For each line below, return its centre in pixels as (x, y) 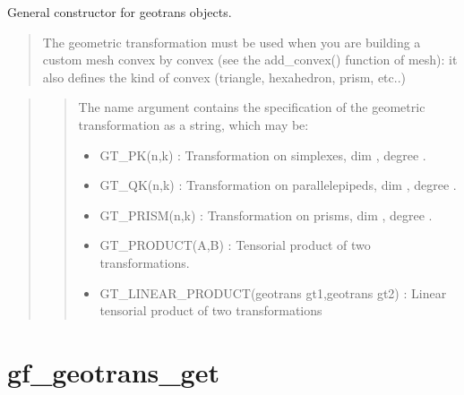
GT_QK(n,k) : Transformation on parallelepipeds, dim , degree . (278, 185)
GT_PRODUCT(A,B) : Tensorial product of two (235, 245)
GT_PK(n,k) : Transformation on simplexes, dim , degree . (263, 155)
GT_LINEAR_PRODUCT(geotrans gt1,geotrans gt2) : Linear (273, 292)
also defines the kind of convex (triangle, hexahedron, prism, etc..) (224, 77)
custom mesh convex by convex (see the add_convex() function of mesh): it (250, 60)
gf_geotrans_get (113, 371)
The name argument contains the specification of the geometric (252, 107)
